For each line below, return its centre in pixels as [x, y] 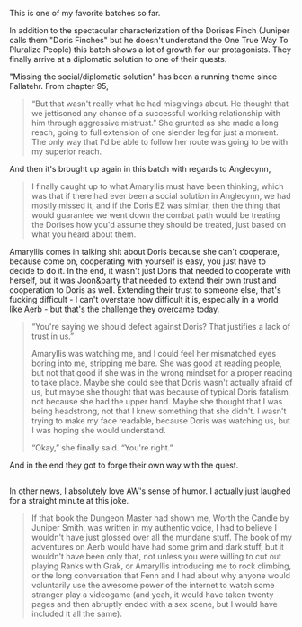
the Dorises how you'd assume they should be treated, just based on [159, 225]
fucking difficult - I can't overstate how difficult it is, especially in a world [144, 300]
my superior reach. [66, 151]
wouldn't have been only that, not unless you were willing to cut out [156, 557]
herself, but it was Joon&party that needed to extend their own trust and [143, 280]
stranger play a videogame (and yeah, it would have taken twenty [152, 595]
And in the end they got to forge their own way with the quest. [124, 465]
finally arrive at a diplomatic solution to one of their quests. [118, 59]
